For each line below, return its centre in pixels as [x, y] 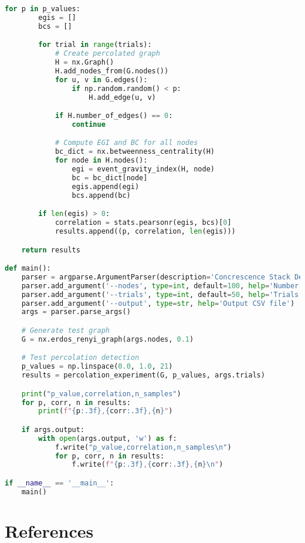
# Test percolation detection [80, 358]
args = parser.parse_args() [76, 312]
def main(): [28, 269]
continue [89, 124]
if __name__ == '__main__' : [60, 483]
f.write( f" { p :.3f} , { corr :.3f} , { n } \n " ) [148, 465]
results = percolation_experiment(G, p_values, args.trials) [143, 375]
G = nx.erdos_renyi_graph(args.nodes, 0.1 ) [108, 339]
